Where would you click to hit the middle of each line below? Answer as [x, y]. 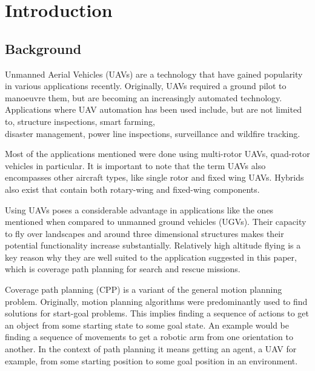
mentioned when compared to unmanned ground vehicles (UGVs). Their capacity [156, 222]
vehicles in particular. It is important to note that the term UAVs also [135, 165]
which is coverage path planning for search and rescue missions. [123, 269]
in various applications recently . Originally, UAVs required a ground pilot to [146, 86]
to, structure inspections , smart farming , [80, 121]
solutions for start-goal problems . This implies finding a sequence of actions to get [157, 313]
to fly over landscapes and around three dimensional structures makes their [144, 233]
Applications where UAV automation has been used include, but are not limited [153, 109]
